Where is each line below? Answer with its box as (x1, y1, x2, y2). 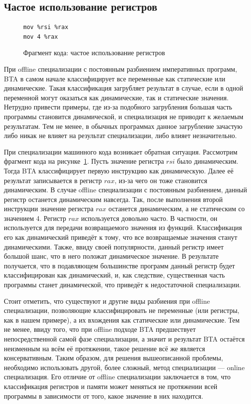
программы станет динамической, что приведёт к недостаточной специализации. (4, 280, 241, 290)
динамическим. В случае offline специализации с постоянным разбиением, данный (4, 185, 247, 195)
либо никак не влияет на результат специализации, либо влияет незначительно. (4, 130, 237, 140)
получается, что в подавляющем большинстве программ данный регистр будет (4, 260, 235, 270)
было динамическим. (177, 156, 238, 166)
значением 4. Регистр (4, 213, 66, 223)
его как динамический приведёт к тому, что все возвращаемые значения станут (4, 232, 237, 242)
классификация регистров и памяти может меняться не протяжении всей (4, 381, 218, 391)
